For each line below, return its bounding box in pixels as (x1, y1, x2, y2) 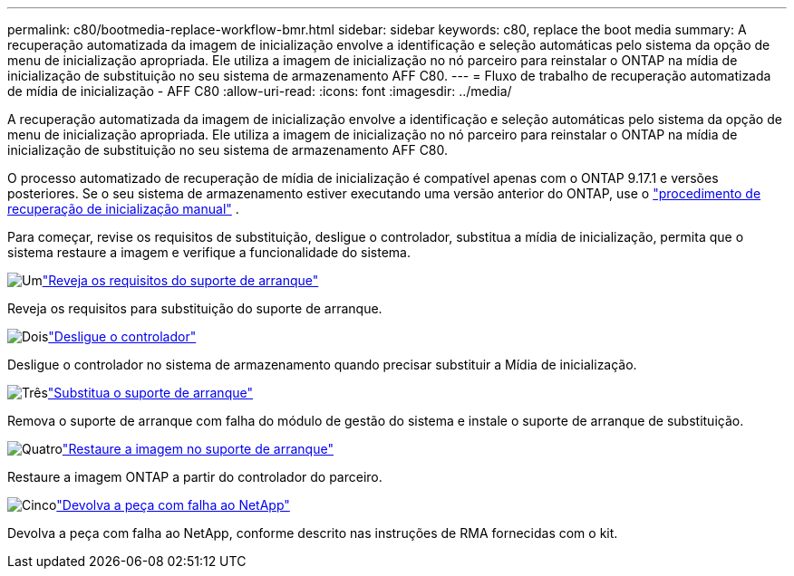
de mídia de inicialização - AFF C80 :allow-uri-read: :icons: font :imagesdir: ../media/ (7, 83, 512, 99)
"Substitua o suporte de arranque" (47, 385, 253, 400)
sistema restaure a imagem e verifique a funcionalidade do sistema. (7, 245, 411, 260)
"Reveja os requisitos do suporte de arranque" (42, 273, 319, 288)
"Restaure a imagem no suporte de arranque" (62, 441, 334, 456)
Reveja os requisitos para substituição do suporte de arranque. (7, 301, 382, 316)
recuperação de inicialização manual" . (7, 201, 239, 216)
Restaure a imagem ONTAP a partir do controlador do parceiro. (7, 469, 382, 485)
